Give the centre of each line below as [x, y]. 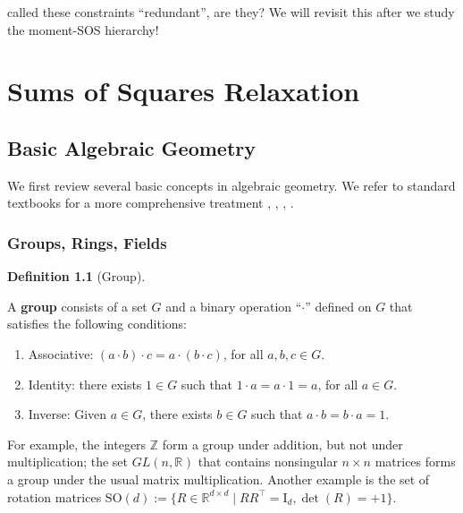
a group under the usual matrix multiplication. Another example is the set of [219, 479]
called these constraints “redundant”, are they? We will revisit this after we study [231, 12]
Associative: [61, 353]
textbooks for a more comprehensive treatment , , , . [151, 203]
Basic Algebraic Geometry [131, 147]
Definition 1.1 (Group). [76, 276]
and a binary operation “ [234, 306]
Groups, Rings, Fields [87, 242]
